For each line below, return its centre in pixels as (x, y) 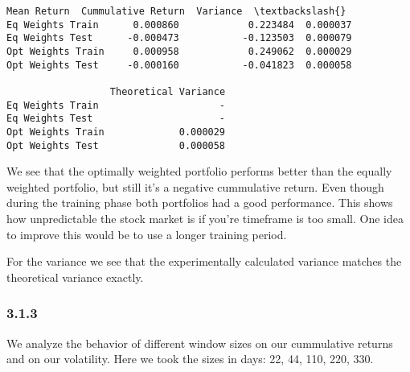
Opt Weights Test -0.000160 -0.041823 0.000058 (179, 65)
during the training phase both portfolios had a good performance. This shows (200, 203)
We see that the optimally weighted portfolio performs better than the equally (199, 171)
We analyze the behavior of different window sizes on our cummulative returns (200, 343)
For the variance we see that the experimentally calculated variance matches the (204, 261)
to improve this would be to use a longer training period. (147, 234)
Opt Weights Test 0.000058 (116, 145)
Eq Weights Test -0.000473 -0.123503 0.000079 (179, 38)
